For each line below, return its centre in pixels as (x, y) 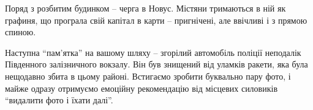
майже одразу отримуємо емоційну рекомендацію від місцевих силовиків (141, 88)
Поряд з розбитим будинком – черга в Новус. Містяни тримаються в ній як (145, 8)
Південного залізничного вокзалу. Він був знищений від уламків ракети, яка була (156, 64)
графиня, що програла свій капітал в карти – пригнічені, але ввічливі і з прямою (156, 20)
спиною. (21, 32)
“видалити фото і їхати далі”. (59, 100)
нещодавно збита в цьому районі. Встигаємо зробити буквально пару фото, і (148, 76)
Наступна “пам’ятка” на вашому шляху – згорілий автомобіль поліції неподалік (153, 52)
